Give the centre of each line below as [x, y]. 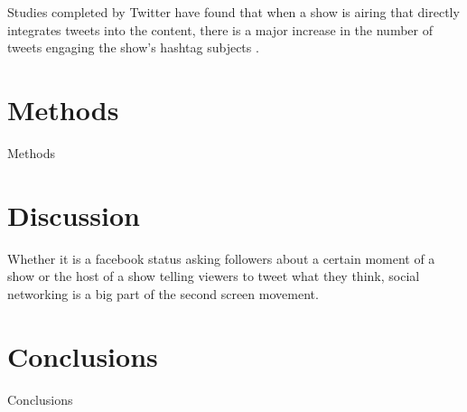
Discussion [74, 215]
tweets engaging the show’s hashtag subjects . [133, 47]
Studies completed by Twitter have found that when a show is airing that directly [233, 12]
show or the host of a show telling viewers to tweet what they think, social [214, 276]
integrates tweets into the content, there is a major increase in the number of [220, 29]
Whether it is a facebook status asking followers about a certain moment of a [221, 258]
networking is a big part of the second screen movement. [163, 293]
